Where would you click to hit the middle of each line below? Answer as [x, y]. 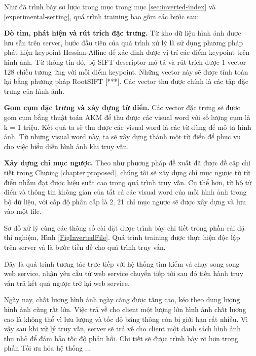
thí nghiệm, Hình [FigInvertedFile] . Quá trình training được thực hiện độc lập [122, 237]
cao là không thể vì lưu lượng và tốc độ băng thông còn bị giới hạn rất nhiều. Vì [126, 319]
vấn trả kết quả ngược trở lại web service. [67, 283]
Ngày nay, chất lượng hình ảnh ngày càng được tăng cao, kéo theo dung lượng [122, 299]
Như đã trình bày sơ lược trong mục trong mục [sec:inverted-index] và [110, 6]
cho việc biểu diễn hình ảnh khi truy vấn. [67, 146]
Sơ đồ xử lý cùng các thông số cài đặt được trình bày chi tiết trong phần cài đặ [124, 227]
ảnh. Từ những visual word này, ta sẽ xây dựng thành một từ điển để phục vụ [123, 137]
